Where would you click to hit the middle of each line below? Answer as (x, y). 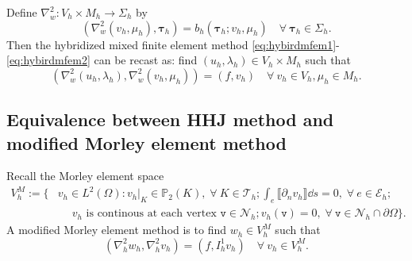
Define (22, 12)
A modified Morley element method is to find (117, 230)
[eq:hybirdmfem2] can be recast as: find (102, 60)
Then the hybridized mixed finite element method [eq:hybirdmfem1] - (173, 44)
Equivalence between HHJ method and (170, 119)
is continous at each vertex (151, 214)
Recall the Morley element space (85, 176)
